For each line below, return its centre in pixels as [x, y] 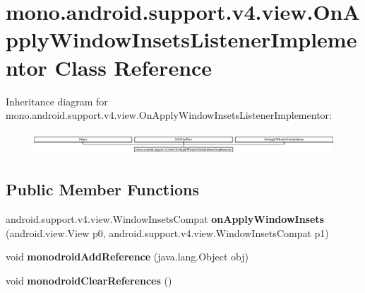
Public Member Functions [102, 189]
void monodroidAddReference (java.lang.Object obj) [127, 257]
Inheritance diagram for [57, 101]
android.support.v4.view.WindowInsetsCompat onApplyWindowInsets [165, 219]
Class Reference [133, 67]
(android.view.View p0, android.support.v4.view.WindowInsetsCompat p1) [167, 232]
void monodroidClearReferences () [89, 280]
